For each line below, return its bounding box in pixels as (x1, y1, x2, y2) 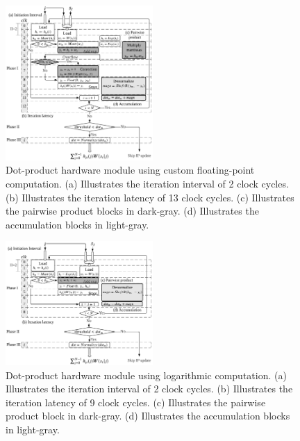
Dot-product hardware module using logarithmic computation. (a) (6, 367, 287, 382)
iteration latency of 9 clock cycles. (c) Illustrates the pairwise (6, 394, 266, 409)
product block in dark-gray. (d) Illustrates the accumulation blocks (6, 408, 290, 423)
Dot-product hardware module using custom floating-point (6, 163, 255, 177)
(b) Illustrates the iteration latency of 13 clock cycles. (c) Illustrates (6, 190, 294, 204)
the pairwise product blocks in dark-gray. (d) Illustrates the (6, 203, 259, 218)
